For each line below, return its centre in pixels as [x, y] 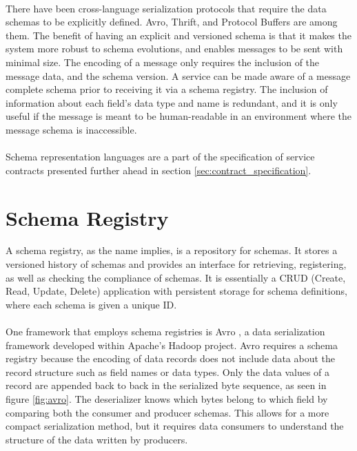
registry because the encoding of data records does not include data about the [171, 358]
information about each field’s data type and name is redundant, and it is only [172, 102]
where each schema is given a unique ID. [91, 304]
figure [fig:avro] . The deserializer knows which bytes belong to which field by [167, 398]
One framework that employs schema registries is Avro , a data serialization [165, 331]
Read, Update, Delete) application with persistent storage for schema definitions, [176, 291]
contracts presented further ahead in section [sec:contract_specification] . [159, 170]
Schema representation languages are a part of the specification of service [160, 157]
